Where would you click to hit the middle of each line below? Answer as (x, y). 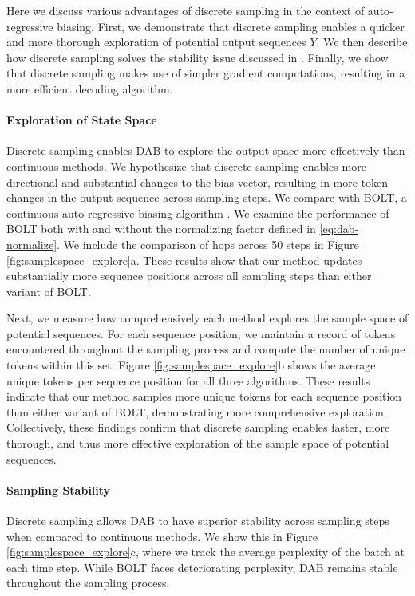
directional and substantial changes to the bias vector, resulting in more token (198, 182)
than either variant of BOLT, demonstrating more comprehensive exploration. (197, 411)
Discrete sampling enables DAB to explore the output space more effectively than (206, 150)
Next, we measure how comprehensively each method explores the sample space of (207, 318)
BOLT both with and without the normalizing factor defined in (161, 229)
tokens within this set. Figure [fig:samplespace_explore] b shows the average (191, 365)
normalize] (32, 244)
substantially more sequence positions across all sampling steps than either (189, 276)
